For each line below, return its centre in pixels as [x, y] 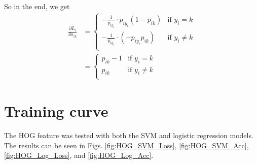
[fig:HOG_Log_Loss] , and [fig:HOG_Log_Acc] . [79, 155]
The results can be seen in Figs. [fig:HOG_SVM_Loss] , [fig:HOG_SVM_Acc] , [126, 145]
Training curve [56, 110]
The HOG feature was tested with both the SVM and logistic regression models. [129, 135]
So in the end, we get [37, 6]
